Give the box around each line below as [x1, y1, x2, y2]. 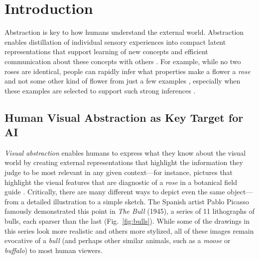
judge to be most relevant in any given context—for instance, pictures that [4, 167, 233, 177]
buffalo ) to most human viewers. [4, 245, 103, 255]
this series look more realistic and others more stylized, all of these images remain [4, 225, 254, 236]
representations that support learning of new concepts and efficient [4, 46, 208, 57]
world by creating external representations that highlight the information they [4, 157, 243, 168]
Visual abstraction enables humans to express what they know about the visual [4, 147, 246, 158]
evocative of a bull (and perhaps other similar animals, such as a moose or [4, 235, 231, 246]
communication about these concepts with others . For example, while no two [4, 56, 241, 66]
